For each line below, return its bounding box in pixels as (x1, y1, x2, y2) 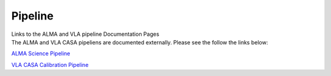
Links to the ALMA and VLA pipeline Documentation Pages (11, 30, 159, 38)
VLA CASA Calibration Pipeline (11, 61, 89, 68)
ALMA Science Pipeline (11, 50, 70, 57)
